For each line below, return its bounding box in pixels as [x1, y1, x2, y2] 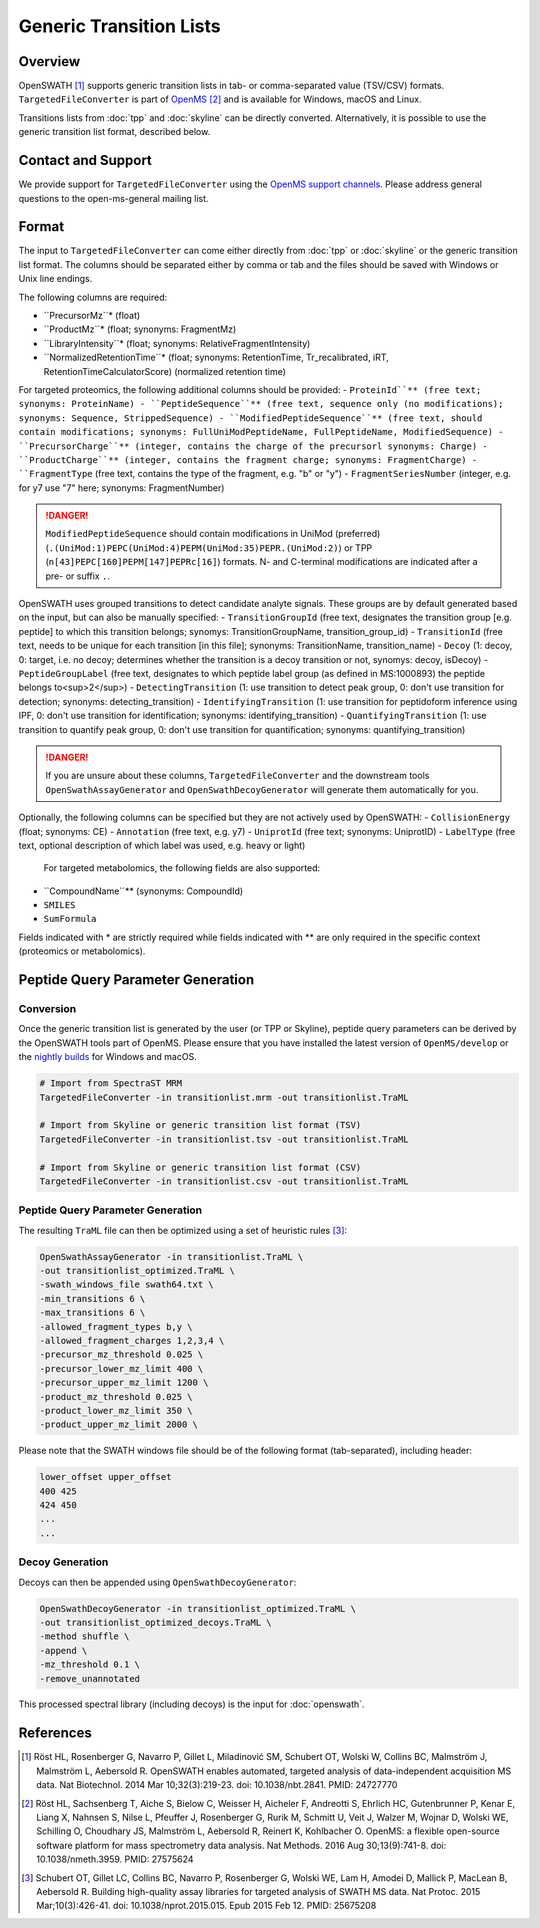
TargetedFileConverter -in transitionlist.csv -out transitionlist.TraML [39, 1175, 409, 1187]
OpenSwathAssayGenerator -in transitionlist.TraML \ [39, 1251, 304, 1262]
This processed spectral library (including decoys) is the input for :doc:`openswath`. [18, 1698, 365, 1710]
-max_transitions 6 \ [39, 1307, 146, 1319]
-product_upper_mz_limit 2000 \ [39, 1419, 199, 1430]
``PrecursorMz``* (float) [43, 310, 141, 321]
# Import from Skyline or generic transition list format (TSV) [39, 1120, 362, 1131]
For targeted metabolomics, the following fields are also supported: [43, 862, 321, 874]
